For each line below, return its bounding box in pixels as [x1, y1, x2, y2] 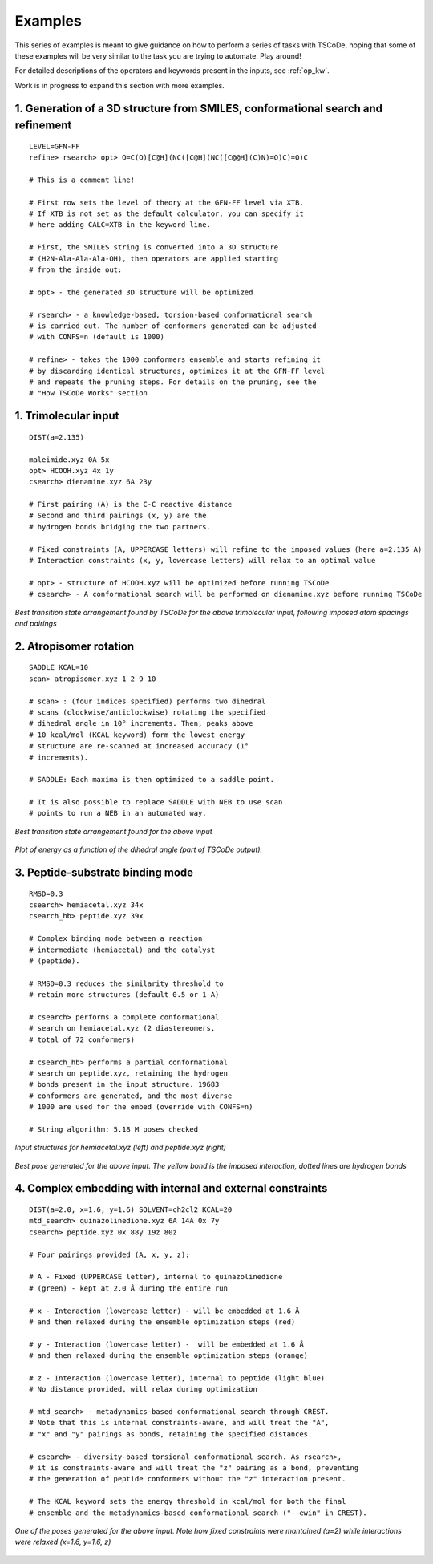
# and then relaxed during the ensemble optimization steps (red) [29, 1317, 296, 1327]
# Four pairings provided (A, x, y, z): [29, 1250, 190, 1259]
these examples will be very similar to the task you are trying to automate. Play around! [14, 51, 302, 60]
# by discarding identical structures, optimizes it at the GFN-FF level [29, 366, 326, 375]
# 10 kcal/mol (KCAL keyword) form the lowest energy [29, 730, 245, 739]
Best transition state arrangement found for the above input [14, 826, 212, 836]
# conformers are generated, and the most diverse [29, 1091, 233, 1100]
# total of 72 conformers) [29, 1035, 136, 1044]
